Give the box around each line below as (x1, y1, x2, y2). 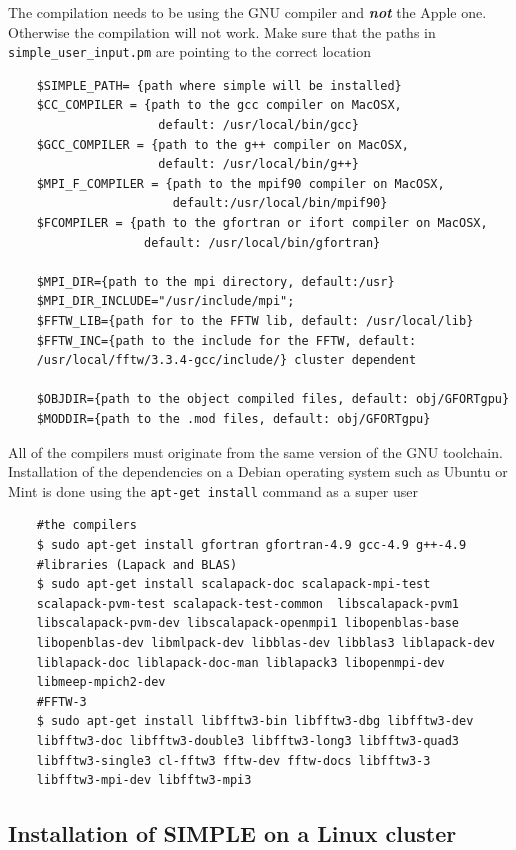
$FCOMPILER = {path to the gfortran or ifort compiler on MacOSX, (36, 216, 488, 230)
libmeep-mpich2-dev (36, 675, 166, 690)
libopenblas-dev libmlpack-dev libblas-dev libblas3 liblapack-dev (36, 635, 495, 650)
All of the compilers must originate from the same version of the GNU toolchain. (8, 441, 503, 462)
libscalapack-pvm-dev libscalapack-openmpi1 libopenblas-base (36, 616, 460, 631)
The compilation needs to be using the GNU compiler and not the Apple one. (8, 2, 487, 22)
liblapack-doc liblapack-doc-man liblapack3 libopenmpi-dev (36, 655, 445, 670)
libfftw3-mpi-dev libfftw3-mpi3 (36, 773, 252, 788)
